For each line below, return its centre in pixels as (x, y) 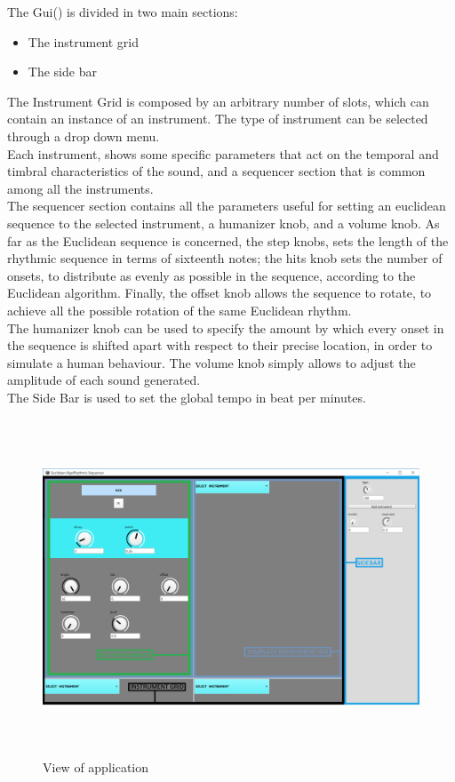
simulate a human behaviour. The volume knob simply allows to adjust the (212, 362)
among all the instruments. (80, 188)
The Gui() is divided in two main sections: (123, 12)
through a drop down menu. (84, 136)
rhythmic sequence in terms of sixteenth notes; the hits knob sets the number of (225, 258)
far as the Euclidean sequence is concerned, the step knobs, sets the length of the (228, 240)
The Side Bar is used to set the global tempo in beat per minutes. (187, 397)
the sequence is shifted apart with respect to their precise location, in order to (220, 345)
